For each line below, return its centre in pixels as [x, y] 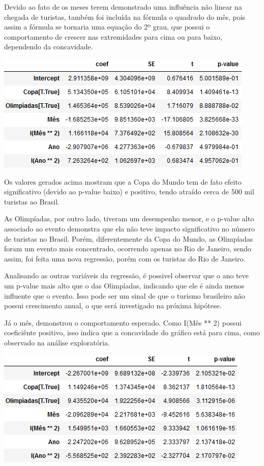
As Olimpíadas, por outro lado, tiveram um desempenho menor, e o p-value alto [129, 219]
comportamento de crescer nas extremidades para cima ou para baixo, [113, 36]
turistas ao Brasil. [32, 201]
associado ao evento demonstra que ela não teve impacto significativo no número [129, 228]
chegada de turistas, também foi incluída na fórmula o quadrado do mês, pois [125, 17]
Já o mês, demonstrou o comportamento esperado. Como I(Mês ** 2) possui [123, 322]
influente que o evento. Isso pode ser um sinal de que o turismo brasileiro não [125, 295]
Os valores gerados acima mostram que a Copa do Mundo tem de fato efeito [123, 181]
